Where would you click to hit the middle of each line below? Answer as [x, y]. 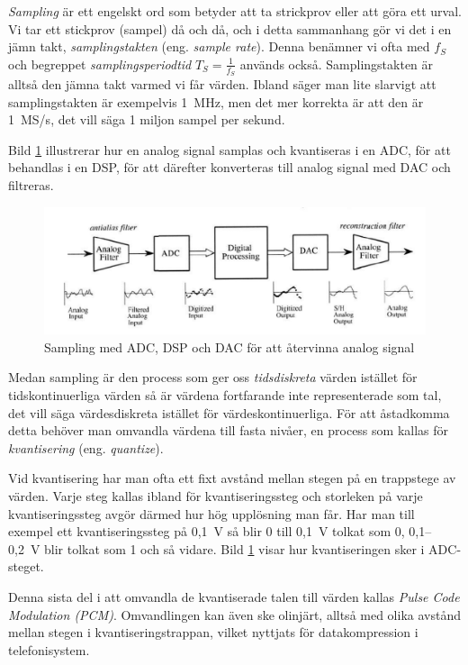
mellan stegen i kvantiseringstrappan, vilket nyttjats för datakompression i [213, 632]
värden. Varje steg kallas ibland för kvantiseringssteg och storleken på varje [216, 495]
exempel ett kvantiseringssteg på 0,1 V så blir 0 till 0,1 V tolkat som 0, [207, 531]
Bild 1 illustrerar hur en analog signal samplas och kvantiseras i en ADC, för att [229, 149]
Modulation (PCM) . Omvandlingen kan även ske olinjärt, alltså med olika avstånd [234, 614]
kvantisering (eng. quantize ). [86, 447]
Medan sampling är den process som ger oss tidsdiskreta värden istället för [213, 377]
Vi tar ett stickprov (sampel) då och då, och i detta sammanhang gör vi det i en [230, 28]
